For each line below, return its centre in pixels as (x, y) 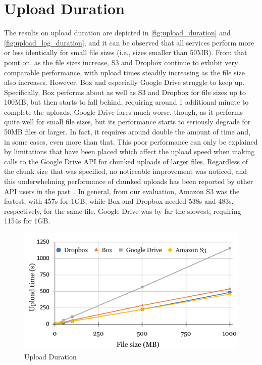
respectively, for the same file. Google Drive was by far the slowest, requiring (123, 211)
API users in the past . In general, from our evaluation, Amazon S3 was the (122, 191)
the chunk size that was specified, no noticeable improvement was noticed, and (125, 171)
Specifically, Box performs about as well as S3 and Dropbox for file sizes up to (125, 92)
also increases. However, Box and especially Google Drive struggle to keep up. (124, 82)
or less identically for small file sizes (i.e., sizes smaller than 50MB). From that (126, 52)
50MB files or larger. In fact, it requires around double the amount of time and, (127, 132)
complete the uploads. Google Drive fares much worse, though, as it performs (123, 111)
